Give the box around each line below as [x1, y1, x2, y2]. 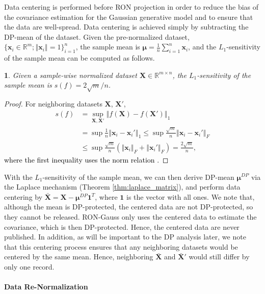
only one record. [4, 261, 55, 272]
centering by [4, 191, 43, 202]
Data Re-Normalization [4, 281, 88, 292]
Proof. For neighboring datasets [4, 98, 102, 109]
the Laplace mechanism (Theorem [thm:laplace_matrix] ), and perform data [4, 181, 241, 192]
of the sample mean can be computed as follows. [4, 52, 155, 63]
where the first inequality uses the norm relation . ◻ [4, 154, 169, 165]
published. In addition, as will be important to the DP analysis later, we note [4, 231, 246, 242]
